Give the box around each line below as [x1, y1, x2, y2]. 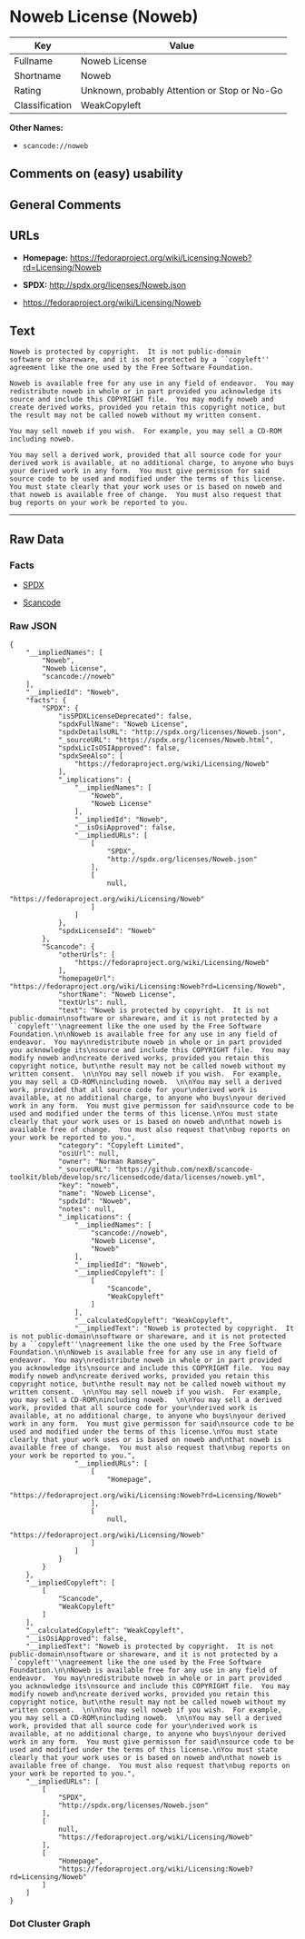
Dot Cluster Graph [9, 1917, 91, 1930]
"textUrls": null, [57, 998, 128, 1008]
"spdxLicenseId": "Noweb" [57, 927, 156, 936]
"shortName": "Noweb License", [57, 990, 177, 999]
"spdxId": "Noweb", [57, 1197, 132, 1206]
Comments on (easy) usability [9, 166, 183, 182]
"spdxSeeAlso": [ [57, 751, 124, 761]
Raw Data [9, 532, 65, 547]
